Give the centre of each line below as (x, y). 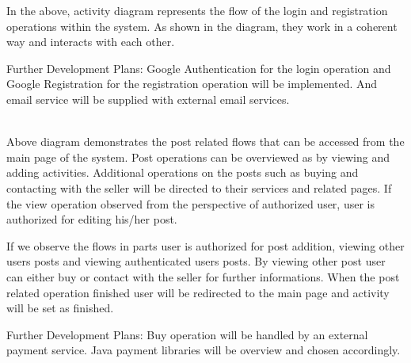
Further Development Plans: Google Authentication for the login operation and (199, 68)
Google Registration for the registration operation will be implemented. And (192, 84)
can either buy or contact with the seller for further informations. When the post (203, 276)
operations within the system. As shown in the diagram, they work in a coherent (202, 26)
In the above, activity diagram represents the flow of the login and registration (197, 10)
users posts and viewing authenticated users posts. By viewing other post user (196, 261)
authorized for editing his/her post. (92, 219)
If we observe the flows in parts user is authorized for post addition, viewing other (205, 245)
